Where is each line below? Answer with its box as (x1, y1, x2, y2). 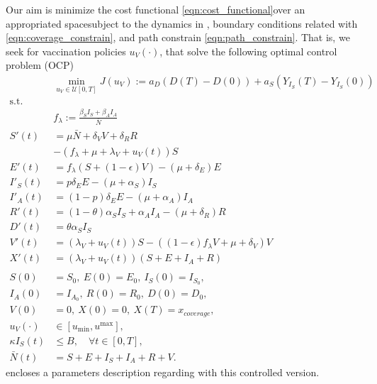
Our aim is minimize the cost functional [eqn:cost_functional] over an (6, 2, 305, 16)
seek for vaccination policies (6, 43, 126, 58)
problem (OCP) (6, 57, 74, 72)
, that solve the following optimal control (159, 43, 337, 58)
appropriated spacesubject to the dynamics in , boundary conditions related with (6, 16, 358, 31)
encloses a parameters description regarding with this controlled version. (6, 364, 320, 379)
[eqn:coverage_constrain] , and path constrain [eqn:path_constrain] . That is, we (6, 30, 350, 45)
